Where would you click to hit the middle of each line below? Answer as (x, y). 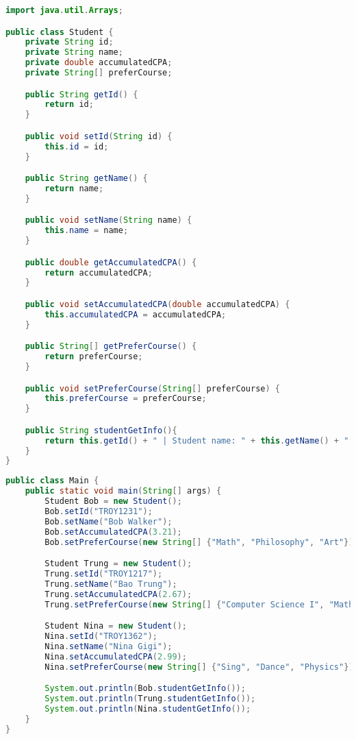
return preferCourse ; (94, 357)
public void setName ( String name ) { (109, 220)
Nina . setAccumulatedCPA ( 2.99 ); (116, 656)
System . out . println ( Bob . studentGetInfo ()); (145, 689)
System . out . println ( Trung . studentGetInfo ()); (150, 699)
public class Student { (60, 32)
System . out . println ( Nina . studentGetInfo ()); (148, 708)
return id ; (69, 105)
